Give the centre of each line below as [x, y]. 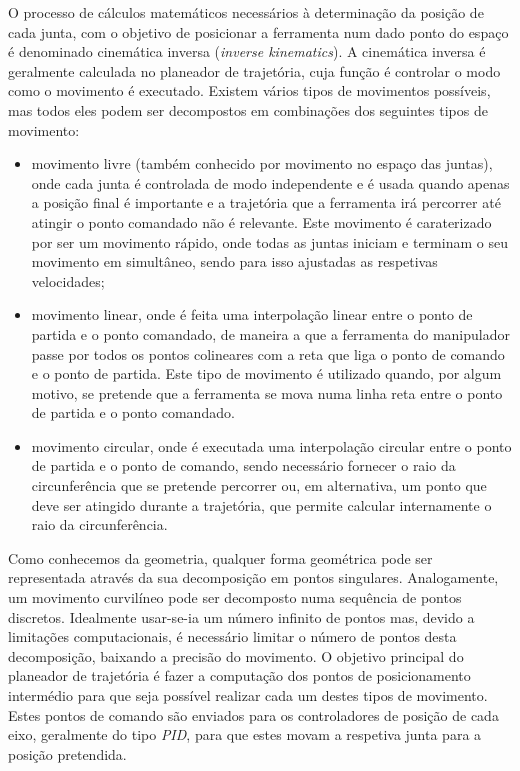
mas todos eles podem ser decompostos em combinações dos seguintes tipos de [248, 109]
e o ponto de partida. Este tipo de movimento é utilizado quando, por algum [266, 373]
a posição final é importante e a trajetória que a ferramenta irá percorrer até [266, 202]
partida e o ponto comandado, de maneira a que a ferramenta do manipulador [270, 333]
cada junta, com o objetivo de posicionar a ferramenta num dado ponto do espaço [258, 31]
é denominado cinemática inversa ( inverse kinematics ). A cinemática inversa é [247, 51]
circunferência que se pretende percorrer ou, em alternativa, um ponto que [259, 485]
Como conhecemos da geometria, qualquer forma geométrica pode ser [220, 557]
